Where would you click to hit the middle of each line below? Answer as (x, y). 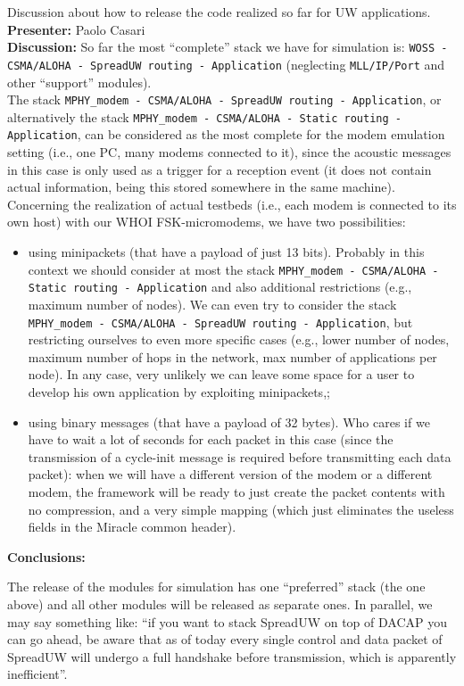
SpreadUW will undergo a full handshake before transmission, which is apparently (232, 656)
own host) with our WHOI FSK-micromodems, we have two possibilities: (207, 222)
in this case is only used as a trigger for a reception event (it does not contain (220, 169)
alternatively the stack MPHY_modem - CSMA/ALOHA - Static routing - (204, 116)
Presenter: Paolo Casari (76, 29)
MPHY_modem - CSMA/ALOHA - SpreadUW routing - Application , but (220, 322)
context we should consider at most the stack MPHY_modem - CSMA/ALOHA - (233, 269)
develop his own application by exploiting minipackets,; (179, 391)
